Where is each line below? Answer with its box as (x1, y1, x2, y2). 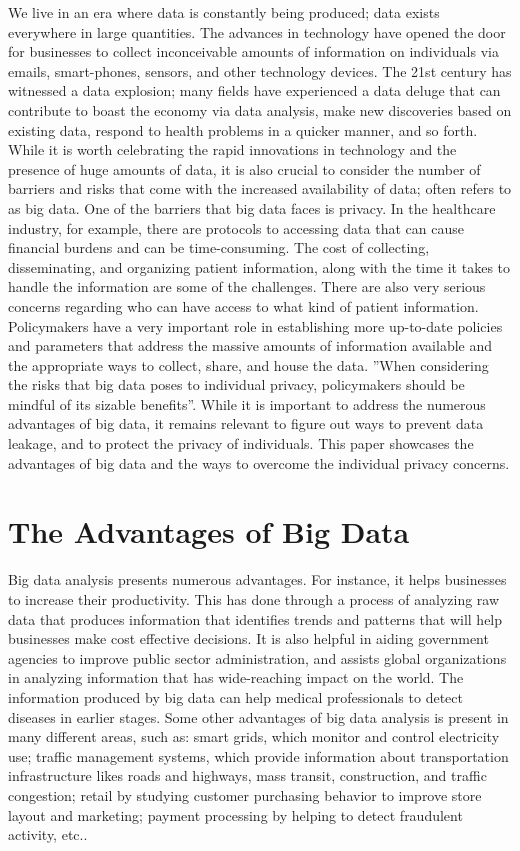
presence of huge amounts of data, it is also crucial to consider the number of (8, 158, 481, 179)
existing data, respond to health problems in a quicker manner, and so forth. (8, 119, 478, 140)
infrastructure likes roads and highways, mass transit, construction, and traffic (8, 765, 487, 786)
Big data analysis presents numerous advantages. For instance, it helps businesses (8, 569, 507, 590)
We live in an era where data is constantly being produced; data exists (8, 2, 440, 22)
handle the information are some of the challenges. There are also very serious (8, 276, 486, 297)
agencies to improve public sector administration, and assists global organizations (8, 647, 507, 668)
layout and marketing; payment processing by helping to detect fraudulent (8, 804, 463, 825)
